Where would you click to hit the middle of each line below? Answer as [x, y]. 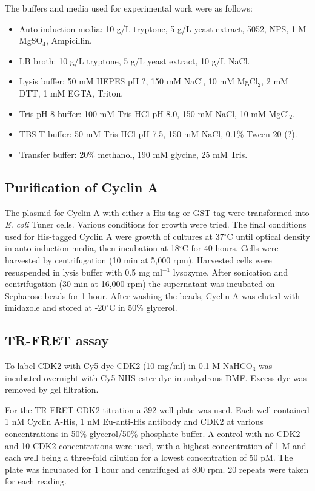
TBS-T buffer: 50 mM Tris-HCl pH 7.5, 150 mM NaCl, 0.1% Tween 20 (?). [158, 134]
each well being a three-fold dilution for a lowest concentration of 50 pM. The [149, 457]
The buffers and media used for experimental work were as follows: [129, 8]
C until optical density [268, 236]
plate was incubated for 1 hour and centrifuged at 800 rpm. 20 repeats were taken [157, 469]
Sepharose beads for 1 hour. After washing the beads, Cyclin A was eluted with [153, 295]
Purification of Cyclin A [82, 187]
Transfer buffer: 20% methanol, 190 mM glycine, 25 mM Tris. [133, 154]
